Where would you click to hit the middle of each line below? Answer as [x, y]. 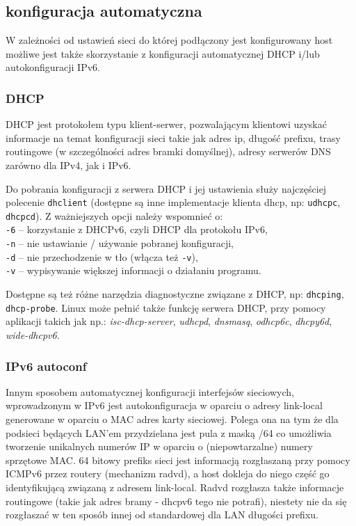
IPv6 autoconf [46, 366]
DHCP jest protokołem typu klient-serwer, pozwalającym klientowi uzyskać [166, 124]
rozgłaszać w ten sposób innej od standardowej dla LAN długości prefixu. [162, 515]
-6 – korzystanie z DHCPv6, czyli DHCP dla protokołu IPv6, [137, 229]
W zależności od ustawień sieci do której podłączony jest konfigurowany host [169, 40]
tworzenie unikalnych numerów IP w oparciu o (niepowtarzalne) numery [159, 446]
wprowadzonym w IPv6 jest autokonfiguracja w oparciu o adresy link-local [164, 405]
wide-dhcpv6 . [33, 335]
